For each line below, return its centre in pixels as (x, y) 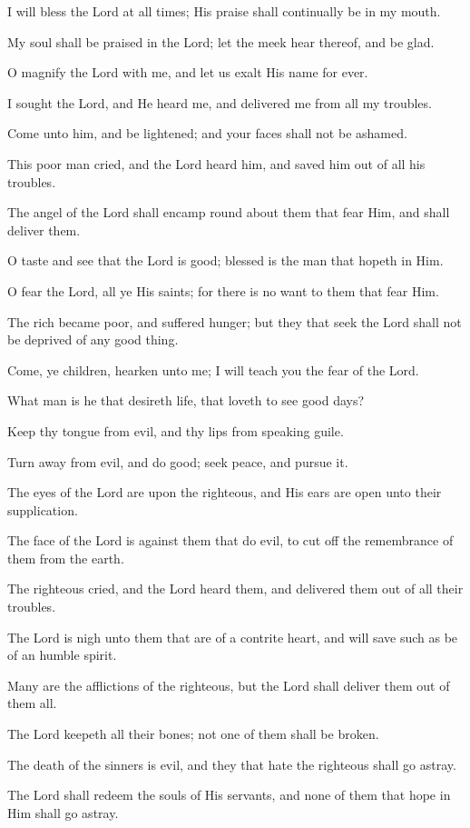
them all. (32, 703)
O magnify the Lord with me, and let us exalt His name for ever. (188, 72)
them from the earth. (66, 558)
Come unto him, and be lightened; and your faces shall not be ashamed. (207, 133)
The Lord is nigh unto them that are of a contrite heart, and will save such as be (233, 637)
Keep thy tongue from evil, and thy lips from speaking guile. (176, 430)
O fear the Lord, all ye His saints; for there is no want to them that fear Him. (223, 290)
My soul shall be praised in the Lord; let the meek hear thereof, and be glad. (221, 41)
